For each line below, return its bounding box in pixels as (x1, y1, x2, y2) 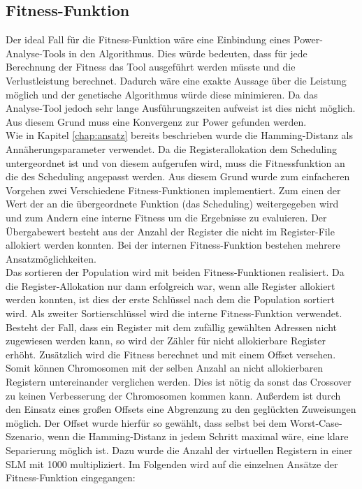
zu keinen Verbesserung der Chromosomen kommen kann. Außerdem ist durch (6, 388, 341, 402)
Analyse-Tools (6, 45, 66, 60)
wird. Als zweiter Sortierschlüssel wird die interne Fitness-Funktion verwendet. (6, 306, 342, 321)
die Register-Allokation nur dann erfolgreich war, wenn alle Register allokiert (6, 278, 335, 293)
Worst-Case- (289, 415, 342, 430)
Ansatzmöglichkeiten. (6, 251, 96, 265)
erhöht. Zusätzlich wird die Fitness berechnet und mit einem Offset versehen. (6, 346, 336, 361)
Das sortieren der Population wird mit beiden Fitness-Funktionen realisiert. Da (6, 265, 345, 279)
